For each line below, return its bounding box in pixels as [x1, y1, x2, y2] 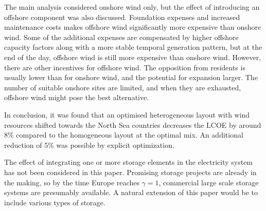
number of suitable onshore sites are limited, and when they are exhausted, [4, 82, 241, 92]
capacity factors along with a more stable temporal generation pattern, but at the [4, 42, 262, 52]
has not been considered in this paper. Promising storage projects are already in [4, 166, 257, 177]
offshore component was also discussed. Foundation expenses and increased [4, 11, 240, 22]
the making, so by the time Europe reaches [4, 177, 139, 187]
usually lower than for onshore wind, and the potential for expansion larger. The [4, 72, 258, 83]
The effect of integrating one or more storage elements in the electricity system [4, 157, 253, 167]
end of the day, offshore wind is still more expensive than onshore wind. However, [4, 51, 261, 62]
